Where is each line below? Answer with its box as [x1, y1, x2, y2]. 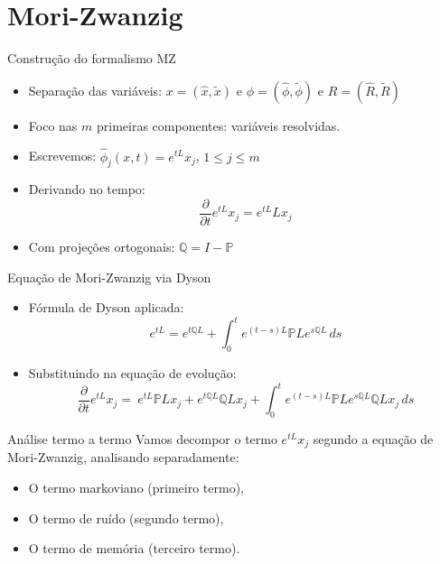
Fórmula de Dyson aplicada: [28, 298, 184, 317]
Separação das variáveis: [28, 80, 163, 99]
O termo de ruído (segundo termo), [28, 508, 224, 527]
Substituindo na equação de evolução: [28, 364, 237, 383]
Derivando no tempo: [28, 180, 145, 199]
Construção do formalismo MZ [7, 49, 176, 68]
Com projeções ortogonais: [28, 236, 175, 255]
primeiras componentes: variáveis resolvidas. [96, 116, 341, 134]
